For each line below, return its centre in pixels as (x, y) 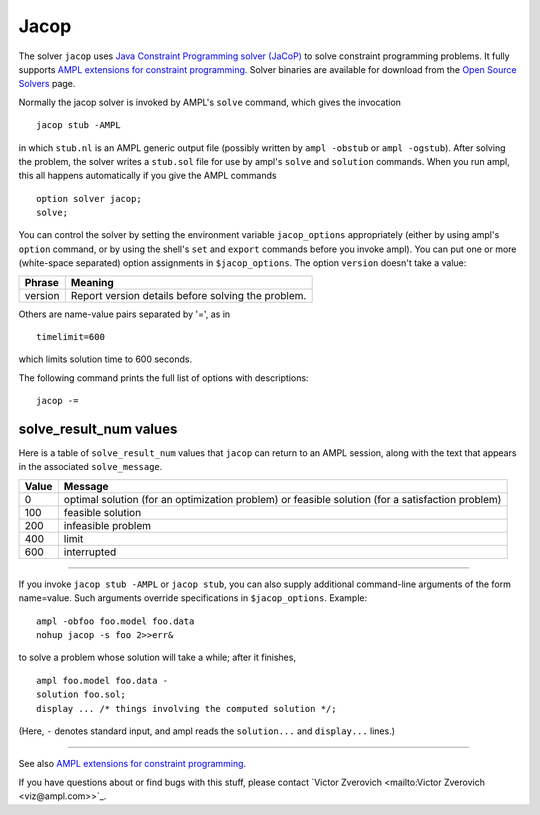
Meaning (92, 282)
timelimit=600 (70, 337)
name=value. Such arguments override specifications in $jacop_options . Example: (193, 598)
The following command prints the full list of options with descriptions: (163, 377)
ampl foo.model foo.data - (102, 680)
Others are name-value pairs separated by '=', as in (124, 314)
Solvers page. (47, 84)
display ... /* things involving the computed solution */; (186, 708)
